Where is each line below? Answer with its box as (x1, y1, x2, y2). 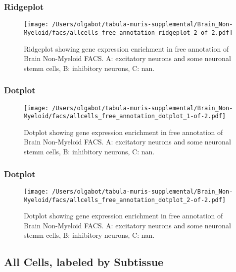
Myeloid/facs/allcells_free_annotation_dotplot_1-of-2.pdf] (24, 113, 226, 120)
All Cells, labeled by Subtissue (4, 254, 164, 270)
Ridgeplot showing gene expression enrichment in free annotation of (24, 43, 229, 54)
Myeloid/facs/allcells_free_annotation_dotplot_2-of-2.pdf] (24, 196, 226, 204)
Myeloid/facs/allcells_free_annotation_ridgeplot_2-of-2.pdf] (24, 29, 233, 36)
